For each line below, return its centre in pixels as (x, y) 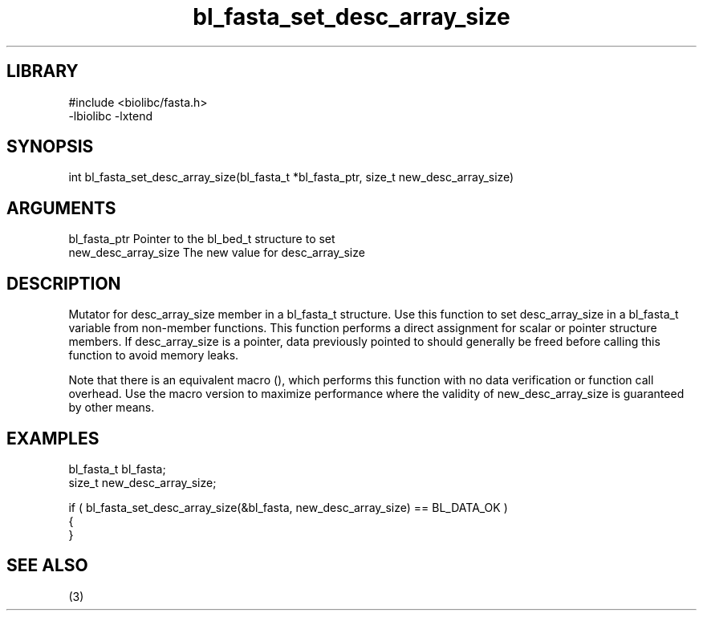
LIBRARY (43, 71)
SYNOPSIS (50, 147)
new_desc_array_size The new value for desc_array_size (217, 253)
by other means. (112, 408)
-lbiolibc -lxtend (111, 116)
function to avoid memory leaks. (154, 355)
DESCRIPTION (64, 283)
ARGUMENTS (61, 208)
